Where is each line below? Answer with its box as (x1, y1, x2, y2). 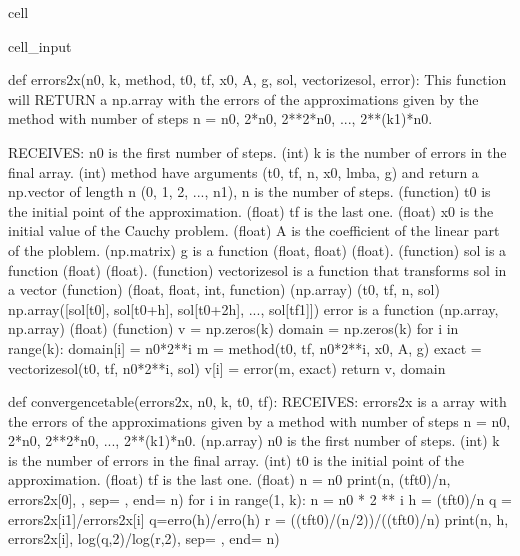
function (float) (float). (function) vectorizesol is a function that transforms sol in (8, 259, 507, 280)
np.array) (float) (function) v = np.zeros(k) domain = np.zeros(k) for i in (8, 318, 459, 339)
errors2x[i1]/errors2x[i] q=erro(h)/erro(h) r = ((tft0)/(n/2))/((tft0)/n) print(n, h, (8, 508, 509, 529)
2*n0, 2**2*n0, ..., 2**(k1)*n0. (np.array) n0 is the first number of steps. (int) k (8, 430, 500, 451)
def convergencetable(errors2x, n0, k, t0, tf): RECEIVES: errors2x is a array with (8, 391, 507, 412)
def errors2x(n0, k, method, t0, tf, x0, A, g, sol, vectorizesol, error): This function (8, 69, 507, 90)
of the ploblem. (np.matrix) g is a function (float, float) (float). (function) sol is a (8, 239, 507, 260)
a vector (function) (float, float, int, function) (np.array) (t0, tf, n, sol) (8, 279, 440, 300)
